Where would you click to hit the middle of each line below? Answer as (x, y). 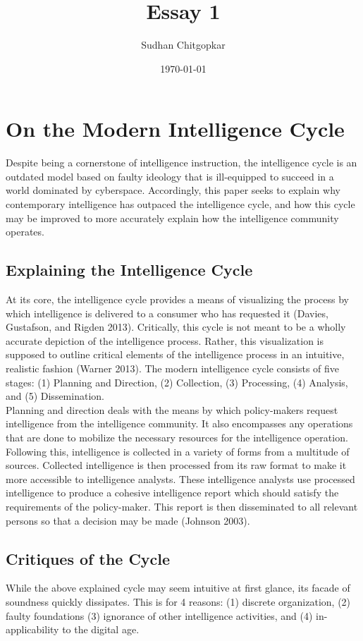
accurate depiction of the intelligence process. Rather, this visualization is (165, 340)
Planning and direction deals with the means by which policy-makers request (172, 409)
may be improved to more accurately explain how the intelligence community (172, 218)
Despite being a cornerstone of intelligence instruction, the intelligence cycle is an (181, 163)
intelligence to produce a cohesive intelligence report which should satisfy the (172, 493)
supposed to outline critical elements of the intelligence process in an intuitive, (175, 354)
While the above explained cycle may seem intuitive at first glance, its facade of (178, 588)
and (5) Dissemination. (55, 396)
